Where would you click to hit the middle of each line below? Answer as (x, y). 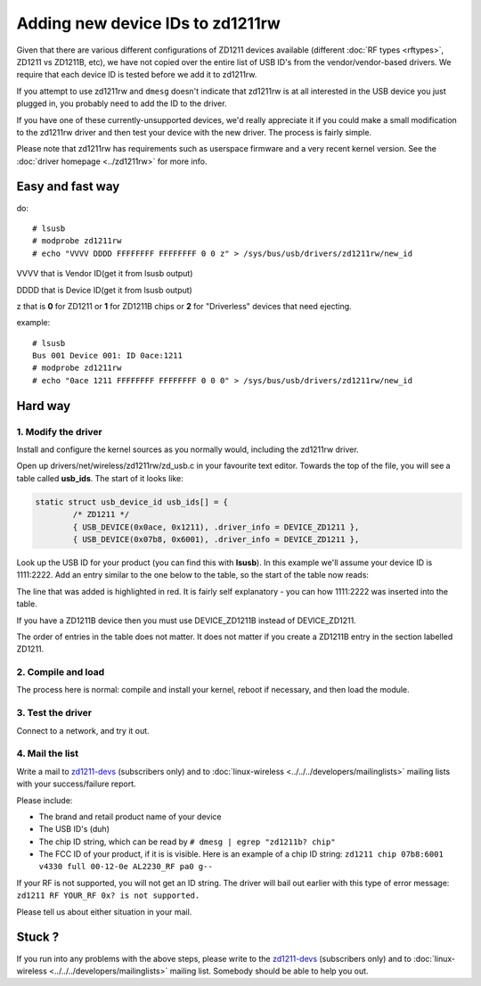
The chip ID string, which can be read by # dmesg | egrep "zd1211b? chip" (187, 842)
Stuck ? (38, 937)
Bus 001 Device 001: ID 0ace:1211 (107, 356)
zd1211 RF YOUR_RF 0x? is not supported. (108, 896)
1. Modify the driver (59, 431)
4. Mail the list (48, 753)
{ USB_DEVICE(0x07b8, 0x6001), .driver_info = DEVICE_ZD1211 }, (216, 539)
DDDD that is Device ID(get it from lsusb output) (105, 290)
